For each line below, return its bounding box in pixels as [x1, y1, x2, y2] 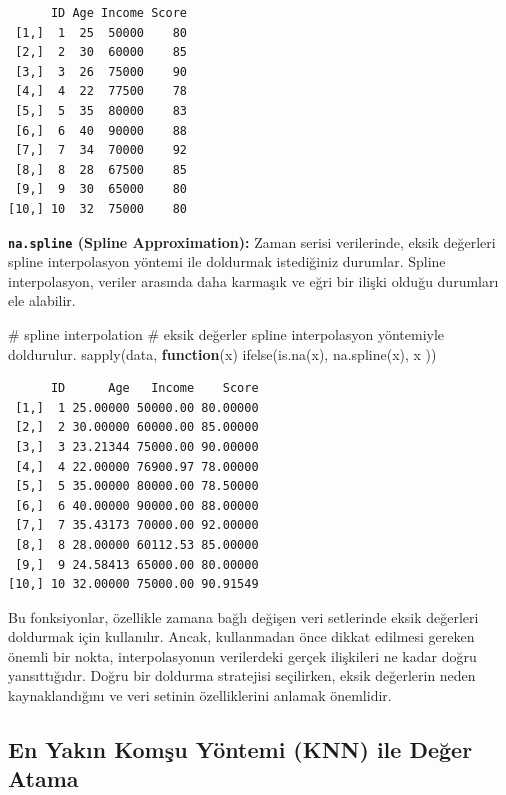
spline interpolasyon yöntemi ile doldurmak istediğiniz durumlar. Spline [8, 251, 446, 272]
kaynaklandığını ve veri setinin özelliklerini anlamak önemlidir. [8, 685, 392, 706]
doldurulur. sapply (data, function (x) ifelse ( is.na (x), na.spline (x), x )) [8, 343, 437, 364]
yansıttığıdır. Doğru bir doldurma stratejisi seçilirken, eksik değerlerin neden [8, 665, 476, 686]
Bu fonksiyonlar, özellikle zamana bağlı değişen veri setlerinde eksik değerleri [8, 606, 479, 627]
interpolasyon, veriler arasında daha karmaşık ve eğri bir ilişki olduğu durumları [8, 270, 499, 291]
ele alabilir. [8, 290, 76, 311]
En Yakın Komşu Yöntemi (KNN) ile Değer [8, 734, 473, 765]
